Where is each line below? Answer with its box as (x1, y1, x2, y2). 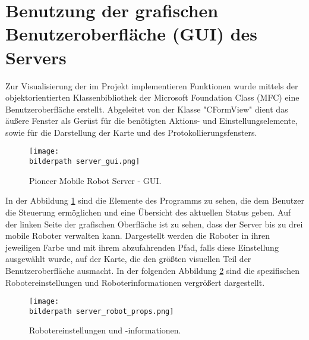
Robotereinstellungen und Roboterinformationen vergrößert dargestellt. (5, 276, 265, 288)
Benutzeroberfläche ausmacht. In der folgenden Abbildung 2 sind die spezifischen (5, 264, 299, 276)
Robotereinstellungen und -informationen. (29, 324, 181, 336)
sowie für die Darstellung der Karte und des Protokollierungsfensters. (5, 126, 257, 138)
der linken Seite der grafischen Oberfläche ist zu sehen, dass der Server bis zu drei (5, 217, 303, 230)
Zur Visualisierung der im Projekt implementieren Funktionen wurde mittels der (5, 79, 298, 92)
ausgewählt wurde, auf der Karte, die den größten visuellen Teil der (5, 252, 251, 265)
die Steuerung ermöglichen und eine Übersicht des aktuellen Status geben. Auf (5, 205, 291, 218)
